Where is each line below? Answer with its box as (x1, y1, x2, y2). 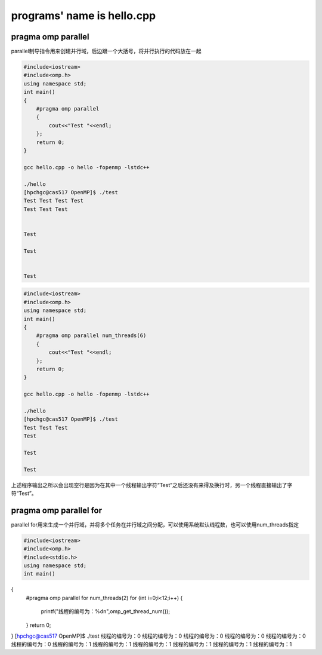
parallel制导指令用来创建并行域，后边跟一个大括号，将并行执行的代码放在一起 (11, 48, 202, 55)
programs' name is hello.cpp (11, 9, 156, 22)
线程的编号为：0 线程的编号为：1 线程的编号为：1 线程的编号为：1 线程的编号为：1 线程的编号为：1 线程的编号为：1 (11, 641, 292, 648)
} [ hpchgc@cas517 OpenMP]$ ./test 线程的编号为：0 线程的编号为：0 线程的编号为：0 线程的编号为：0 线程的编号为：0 (11, 632, 306, 639)
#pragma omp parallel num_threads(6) (36, 332, 147, 339)
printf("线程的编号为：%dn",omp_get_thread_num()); (41, 608, 170, 615)
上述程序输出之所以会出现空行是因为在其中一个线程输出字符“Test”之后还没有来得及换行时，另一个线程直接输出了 (11, 481, 287, 488)
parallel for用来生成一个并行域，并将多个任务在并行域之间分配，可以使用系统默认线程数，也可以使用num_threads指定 (11, 521, 299, 528)
